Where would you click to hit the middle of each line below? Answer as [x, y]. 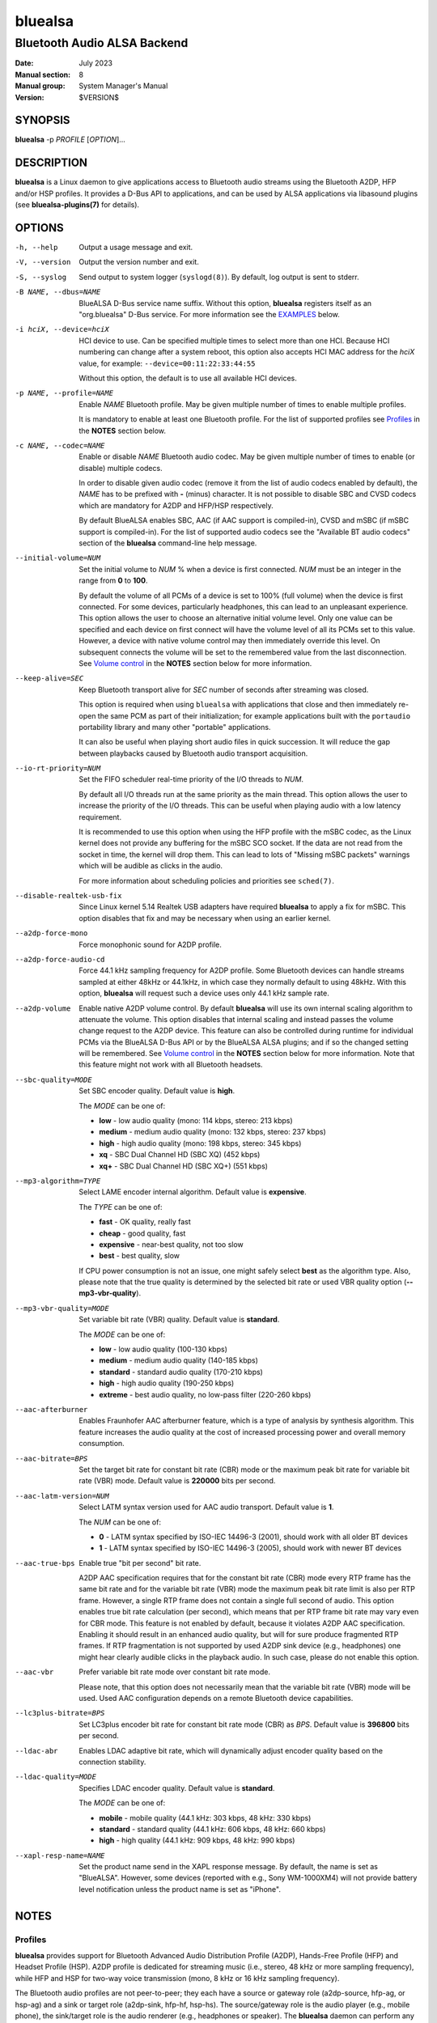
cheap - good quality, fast [142, 1233]
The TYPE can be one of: [121, 1207]
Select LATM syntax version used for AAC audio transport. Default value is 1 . [206, 1507]
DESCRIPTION [51, 163]
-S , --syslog [41, 277]
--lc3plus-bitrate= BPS [60, 1713]
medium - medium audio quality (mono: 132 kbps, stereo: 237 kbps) [213, 1132]
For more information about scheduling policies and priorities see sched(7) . [207, 880]
